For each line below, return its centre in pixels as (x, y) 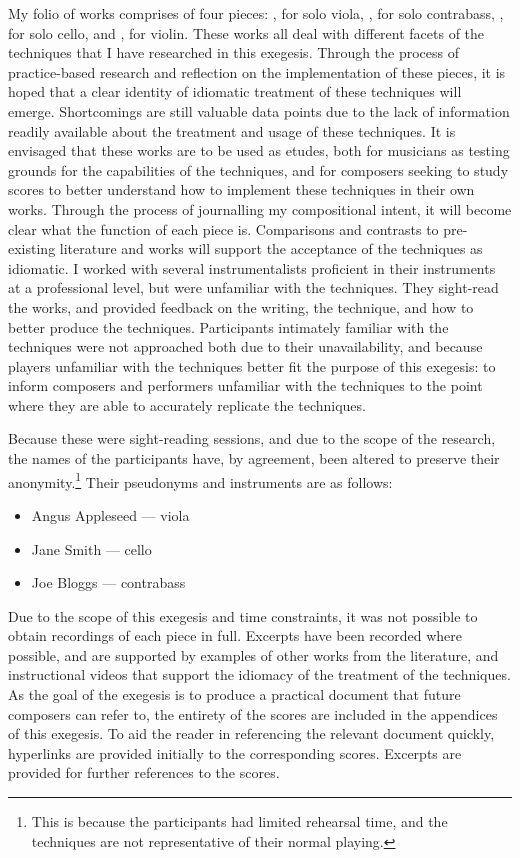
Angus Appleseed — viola (110, 514)
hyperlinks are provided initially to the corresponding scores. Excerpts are (235, 752)
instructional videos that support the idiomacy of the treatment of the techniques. (259, 674)
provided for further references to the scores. (144, 772)
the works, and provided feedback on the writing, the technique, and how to (241, 306)
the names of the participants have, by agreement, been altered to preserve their (254, 458)
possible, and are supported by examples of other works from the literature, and (253, 654)
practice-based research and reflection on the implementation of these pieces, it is (257, 71)
